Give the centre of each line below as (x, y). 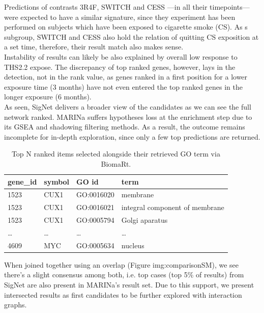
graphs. (16, 305)
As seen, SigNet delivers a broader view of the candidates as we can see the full (128, 106)
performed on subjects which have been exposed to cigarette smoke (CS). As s (126, 27)
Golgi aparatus (144, 220)
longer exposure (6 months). (48, 97)
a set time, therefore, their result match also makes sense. (94, 47)
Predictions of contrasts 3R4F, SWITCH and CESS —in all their (106, 7)
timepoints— (230, 7)
